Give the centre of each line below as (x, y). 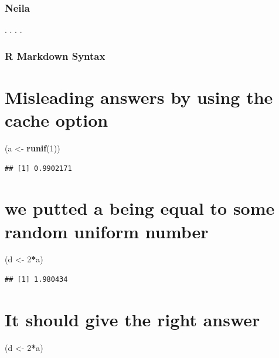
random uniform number (107, 231)
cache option (57, 120)
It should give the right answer (132, 319)
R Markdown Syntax (55, 55)
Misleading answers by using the (139, 97)
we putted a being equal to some (140, 208)
